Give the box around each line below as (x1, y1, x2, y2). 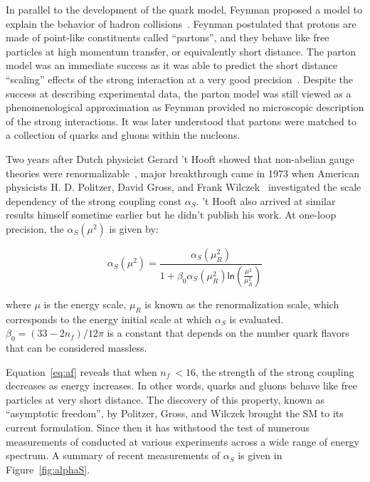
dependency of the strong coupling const (6, 193, 182, 208)
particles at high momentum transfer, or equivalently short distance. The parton (6, 43, 356, 58)
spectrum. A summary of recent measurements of (6, 448, 221, 463)
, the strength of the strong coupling (196, 364, 354, 379)
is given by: (109, 221, 159, 236)
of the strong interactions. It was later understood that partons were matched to (6, 113, 356, 128)
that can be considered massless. (6, 340, 147, 355)
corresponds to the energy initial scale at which (6, 311, 212, 326)
